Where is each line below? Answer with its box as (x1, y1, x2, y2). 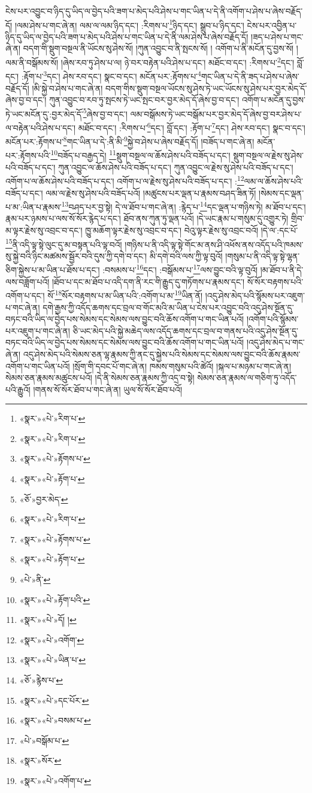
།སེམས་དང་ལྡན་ (259, 186, 304, 199)
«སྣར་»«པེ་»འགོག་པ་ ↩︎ (19, 774, 92, 786)
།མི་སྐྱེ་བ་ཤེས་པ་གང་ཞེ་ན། (32, 81, 103, 94)
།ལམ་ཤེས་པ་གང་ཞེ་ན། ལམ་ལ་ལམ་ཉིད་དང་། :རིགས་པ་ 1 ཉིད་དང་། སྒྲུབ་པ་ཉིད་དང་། (14, 17, 244, 31)
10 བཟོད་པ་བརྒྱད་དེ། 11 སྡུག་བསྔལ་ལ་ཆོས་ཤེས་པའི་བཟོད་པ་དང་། (50, 147, 231, 162)
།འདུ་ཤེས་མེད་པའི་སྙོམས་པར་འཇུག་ (205, 289, 305, 301)
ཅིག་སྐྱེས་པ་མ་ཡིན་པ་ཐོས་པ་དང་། (5, 264, 100, 276)
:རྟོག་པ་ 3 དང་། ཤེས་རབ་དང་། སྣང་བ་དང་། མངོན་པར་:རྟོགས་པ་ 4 (21, 68, 201, 82)
